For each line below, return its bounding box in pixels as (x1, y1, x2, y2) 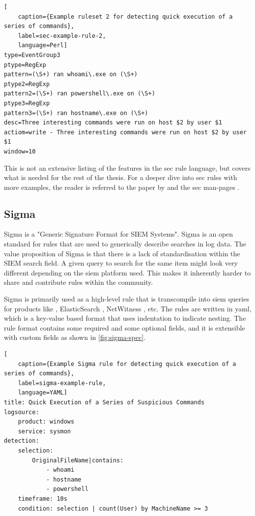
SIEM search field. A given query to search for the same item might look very (4, 258, 238, 268)
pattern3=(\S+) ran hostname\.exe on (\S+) (4, 109, 148, 117)
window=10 (4, 148, 36, 155)
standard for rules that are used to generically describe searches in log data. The (4, 239, 247, 249)
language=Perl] (18, 42, 67, 49)
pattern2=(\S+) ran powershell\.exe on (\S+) (4, 90, 155, 97)
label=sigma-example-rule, (18, 379, 106, 387)
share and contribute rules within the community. (4, 277, 153, 287)
